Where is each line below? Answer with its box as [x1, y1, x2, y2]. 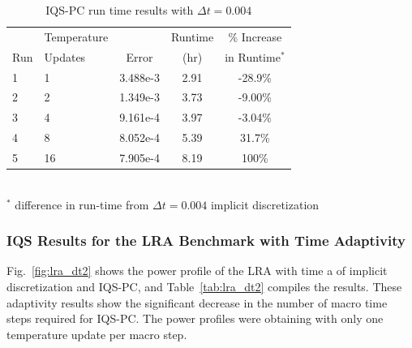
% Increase [228, 28, 282, 45]
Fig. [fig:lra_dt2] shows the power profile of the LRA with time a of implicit [6, 262, 388, 279]
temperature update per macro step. [6, 325, 187, 342]
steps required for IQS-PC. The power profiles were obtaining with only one [6, 310, 384, 327]
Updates [44, 48, 86, 65]
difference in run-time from [15, 195, 149, 213]
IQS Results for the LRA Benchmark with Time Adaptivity [6, 230, 406, 251]
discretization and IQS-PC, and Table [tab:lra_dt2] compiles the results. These [6, 278, 402, 294]
